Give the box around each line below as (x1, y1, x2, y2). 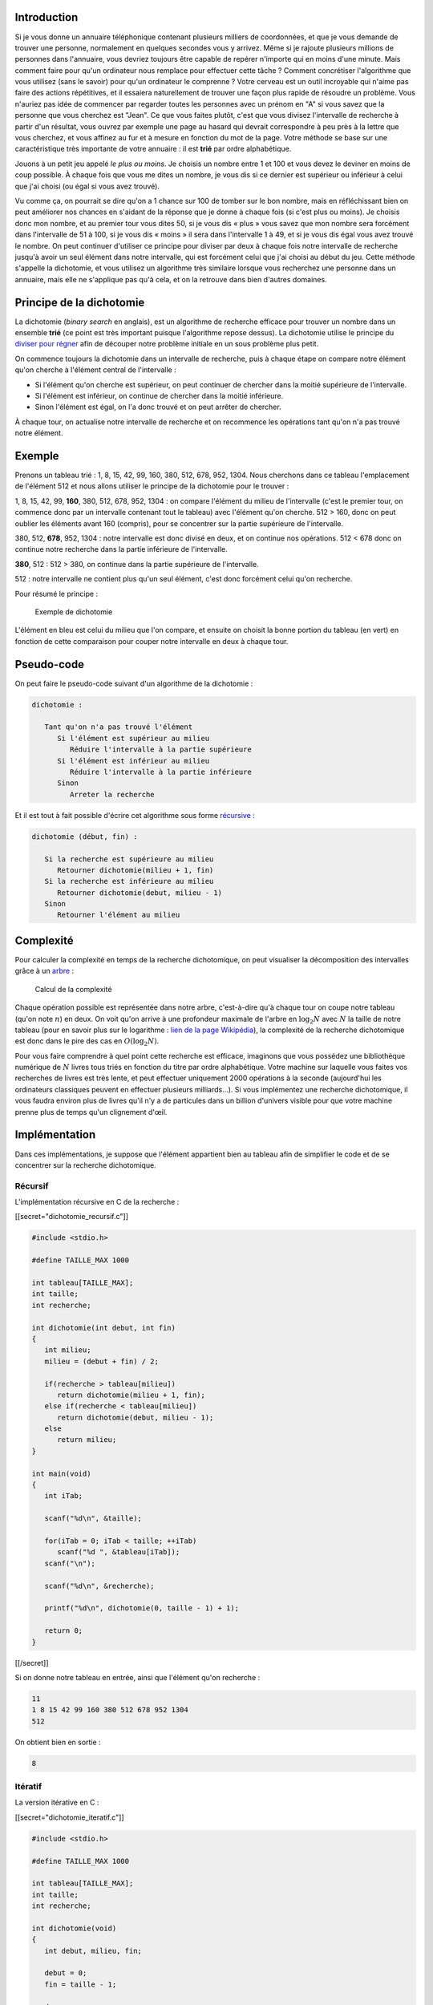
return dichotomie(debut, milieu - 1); (57, 1412, 214, 1422)
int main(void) (31, 1468, 91, 1478)
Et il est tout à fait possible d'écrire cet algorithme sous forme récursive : (14, 810, 256, 820)
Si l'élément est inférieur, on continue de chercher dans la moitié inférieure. (34, 391, 284, 400)
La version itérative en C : (14, 1797, 99, 1808)
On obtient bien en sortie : (14, 1737, 101, 1747)
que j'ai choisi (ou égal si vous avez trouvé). (14, 181, 160, 191)
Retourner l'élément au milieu (57, 910, 180, 920)
